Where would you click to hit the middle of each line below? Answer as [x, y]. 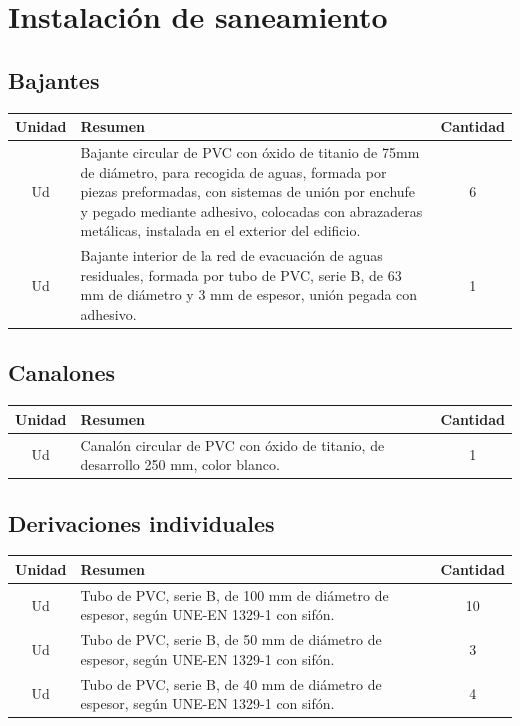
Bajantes [54, 79]
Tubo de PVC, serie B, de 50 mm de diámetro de [231, 639]
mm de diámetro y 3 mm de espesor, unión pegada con [249, 294]
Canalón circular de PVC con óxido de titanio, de [232, 444]
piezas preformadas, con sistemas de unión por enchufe [248, 191]
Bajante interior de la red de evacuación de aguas [231, 255]
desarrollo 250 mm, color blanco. [180, 464]
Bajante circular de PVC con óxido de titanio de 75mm [250, 151]
